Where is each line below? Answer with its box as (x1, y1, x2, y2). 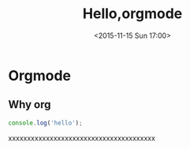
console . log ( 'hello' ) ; (8, 119, 83, 127)
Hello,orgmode (82, 5, 183, 23)
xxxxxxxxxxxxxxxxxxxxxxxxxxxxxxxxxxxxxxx (8, 133, 156, 143)
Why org (8, 98, 51, 111)
